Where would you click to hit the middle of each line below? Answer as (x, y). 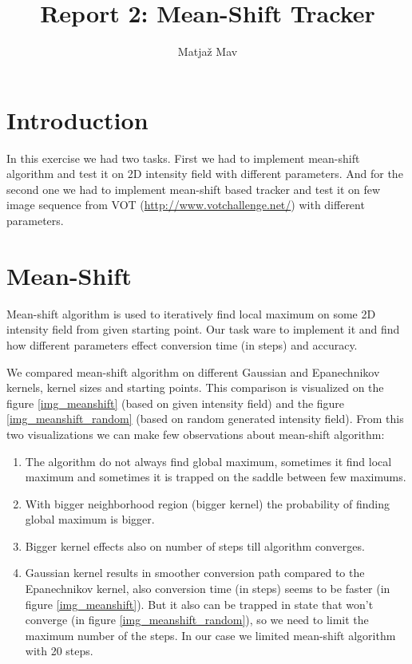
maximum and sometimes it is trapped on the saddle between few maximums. (216, 477)
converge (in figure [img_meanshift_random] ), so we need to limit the (197, 620)
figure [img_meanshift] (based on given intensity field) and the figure (176, 403)
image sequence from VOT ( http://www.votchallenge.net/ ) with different (186, 205)
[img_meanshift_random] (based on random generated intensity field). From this (205, 419)
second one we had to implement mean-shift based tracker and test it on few (194, 189)
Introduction (77, 119)
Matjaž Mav (208, 51)
